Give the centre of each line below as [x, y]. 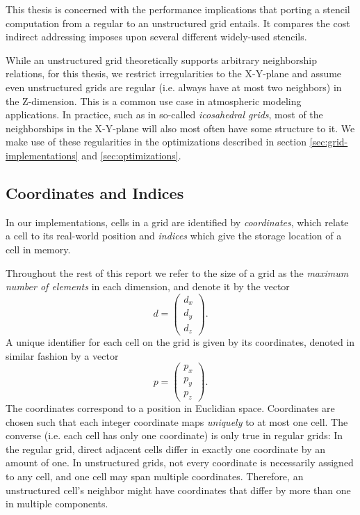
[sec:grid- [329, 142]
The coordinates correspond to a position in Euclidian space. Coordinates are [170, 407]
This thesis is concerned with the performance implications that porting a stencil [178, 9]
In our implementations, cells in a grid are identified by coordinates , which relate [177, 222]
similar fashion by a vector [62, 355]
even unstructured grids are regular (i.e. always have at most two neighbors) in [174, 87]
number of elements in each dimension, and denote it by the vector [148, 286]
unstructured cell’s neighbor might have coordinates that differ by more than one [178, 490]
